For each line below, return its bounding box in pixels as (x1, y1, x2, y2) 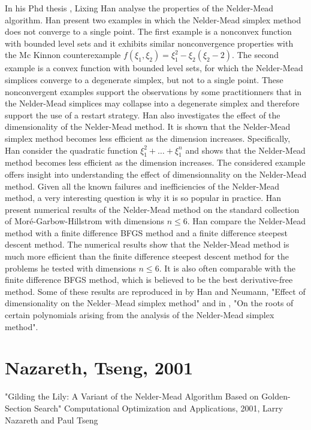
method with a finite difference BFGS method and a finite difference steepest (5, 226, 288, 239)
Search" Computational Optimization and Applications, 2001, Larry (34, 401, 283, 414)
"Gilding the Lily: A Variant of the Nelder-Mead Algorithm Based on (5, 390, 259, 402)
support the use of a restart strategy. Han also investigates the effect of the (5, 108, 280, 121)
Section (5, 401, 32, 414)
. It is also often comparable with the (159, 261, 295, 274)
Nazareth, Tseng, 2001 (5, 355, 194, 380)
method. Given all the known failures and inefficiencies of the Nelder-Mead (5, 179, 280, 192)
